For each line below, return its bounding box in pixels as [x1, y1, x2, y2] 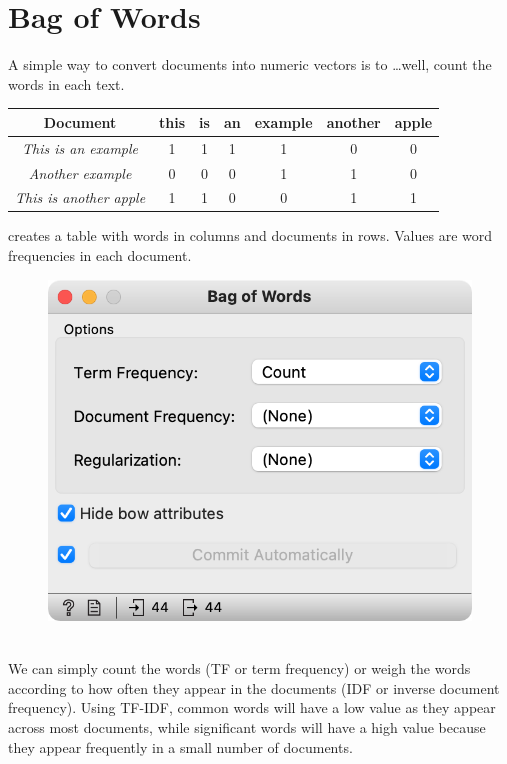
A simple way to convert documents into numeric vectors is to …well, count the [8, 54, 492, 75]
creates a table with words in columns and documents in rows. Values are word [8, 225, 493, 246]
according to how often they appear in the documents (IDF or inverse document [8, 677, 500, 698]
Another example [28, 162, 132, 183]
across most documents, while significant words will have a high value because [8, 716, 486, 737]
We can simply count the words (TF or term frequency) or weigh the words [8, 658, 471, 679]
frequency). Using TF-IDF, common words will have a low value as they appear [8, 697, 496, 718]
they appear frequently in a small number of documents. [8, 736, 353, 757]
